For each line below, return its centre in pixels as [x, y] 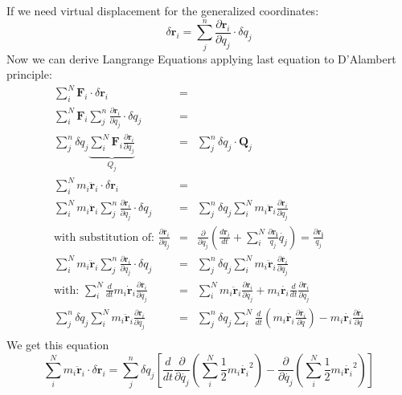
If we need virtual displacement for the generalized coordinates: [163, 10]
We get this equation [58, 345]
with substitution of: [105, 237]
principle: [29, 74]
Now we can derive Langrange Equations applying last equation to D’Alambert [201, 58]
